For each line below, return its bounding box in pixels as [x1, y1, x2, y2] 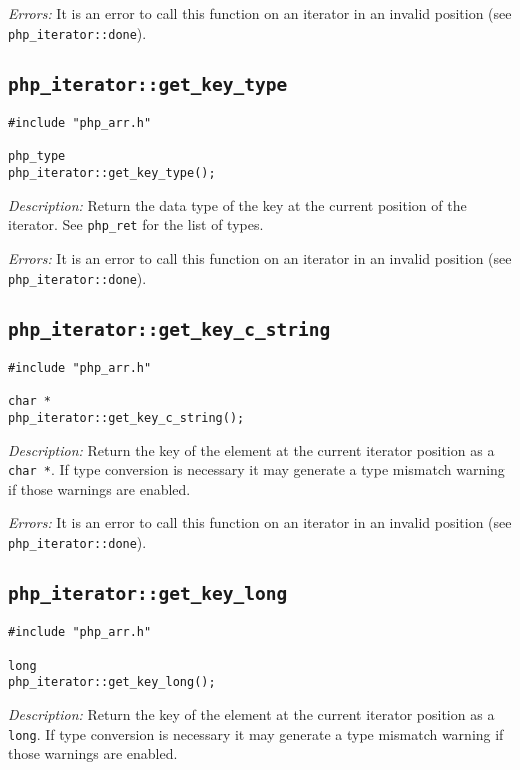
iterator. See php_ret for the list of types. [8, 214, 264, 235]
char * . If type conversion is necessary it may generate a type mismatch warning [8, 459, 505, 480]
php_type [8, 149, 66, 164]
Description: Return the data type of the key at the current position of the [8, 194, 467, 215]
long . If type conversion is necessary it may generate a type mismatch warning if [8, 723, 504, 744]
